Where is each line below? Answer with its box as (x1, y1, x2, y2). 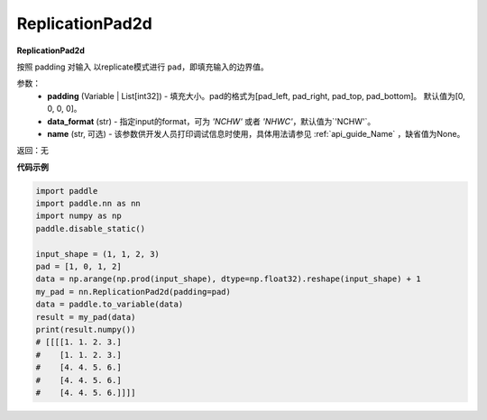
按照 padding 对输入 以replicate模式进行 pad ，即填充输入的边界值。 (16, 61, 270, 72)
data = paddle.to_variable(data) (35, 299, 184, 310)
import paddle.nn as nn (35, 198, 142, 209)
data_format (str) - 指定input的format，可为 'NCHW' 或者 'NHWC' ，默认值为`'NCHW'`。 (47, 115, 376, 126)
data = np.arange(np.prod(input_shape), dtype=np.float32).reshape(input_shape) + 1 (35, 274, 421, 284)
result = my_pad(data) (35, 312, 136, 322)
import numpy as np (35, 211, 122, 221)
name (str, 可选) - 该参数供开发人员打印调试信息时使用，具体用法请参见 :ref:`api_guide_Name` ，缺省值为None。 (47, 128, 465, 139)
